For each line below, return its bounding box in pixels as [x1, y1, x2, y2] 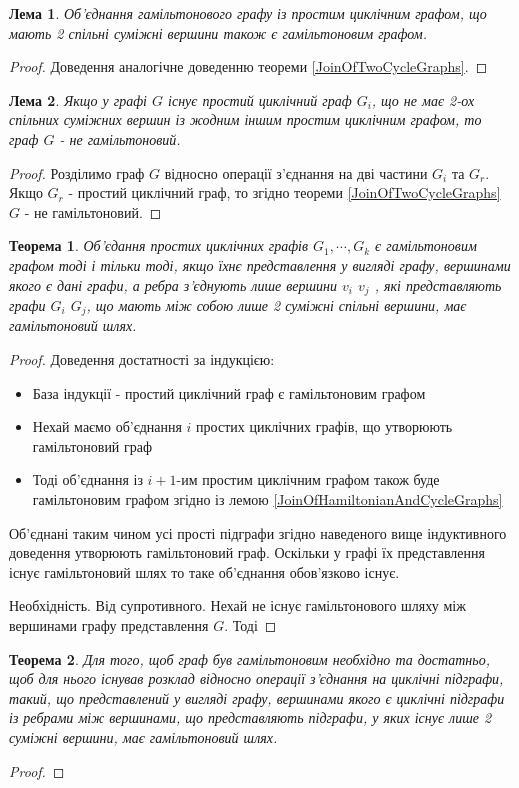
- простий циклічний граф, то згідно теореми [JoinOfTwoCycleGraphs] [68, 182, 501, 203]
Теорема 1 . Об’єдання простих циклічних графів [9, 235, 309, 256]
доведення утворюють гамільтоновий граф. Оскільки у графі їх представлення [9, 542, 485, 563]
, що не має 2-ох [371, 89, 475, 110]
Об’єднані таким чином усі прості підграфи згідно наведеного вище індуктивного [9, 522, 507, 543]
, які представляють [374, 274, 502, 295]
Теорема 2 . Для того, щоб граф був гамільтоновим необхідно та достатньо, [9, 648, 490, 669]
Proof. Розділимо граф [9, 162, 145, 183]
